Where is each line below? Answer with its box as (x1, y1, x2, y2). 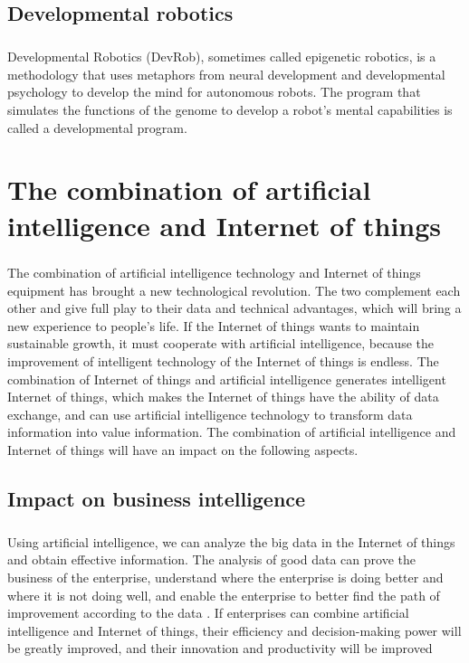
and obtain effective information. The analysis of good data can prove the (7, 550, 416, 569)
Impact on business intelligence (7, 484, 306, 512)
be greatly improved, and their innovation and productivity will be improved (7, 639, 433, 658)
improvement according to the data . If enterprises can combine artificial (7, 603, 409, 622)
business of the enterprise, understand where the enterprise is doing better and (7, 567, 444, 586)
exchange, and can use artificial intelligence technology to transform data (7, 404, 413, 423)
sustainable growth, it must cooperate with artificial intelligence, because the (7, 334, 434, 353)
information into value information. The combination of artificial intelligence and (7, 422, 456, 441)
